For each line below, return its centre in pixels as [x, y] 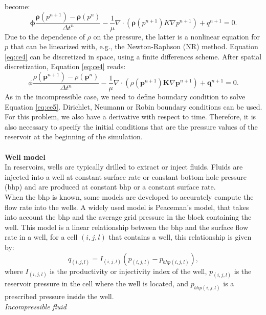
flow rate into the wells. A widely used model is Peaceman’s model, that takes [127, 207]
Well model [25, 156]
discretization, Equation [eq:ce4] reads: [65, 66]
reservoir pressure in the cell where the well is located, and [97, 283]
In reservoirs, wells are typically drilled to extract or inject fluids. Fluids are [124, 167]
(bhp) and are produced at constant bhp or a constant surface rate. [110, 187]
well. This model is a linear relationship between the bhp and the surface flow [127, 227]
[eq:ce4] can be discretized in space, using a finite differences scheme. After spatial [133, 56]
